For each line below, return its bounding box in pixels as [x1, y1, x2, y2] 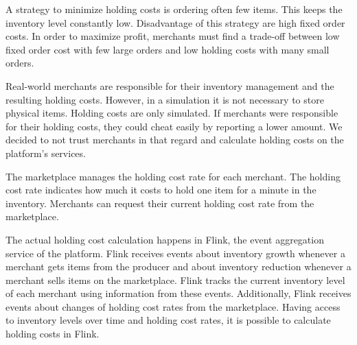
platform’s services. [5, 145, 86, 160]
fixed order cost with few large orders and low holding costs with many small [5, 42, 330, 56]
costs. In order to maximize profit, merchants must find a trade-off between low [5, 29, 340, 43]
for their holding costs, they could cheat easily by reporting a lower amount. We [5, 119, 343, 133]
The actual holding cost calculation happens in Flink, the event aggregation [5, 232, 324, 246]
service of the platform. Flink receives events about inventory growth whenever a [5, 246, 345, 260]
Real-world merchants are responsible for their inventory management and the [5, 78, 334, 93]
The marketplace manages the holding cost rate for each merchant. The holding [5, 169, 341, 183]
